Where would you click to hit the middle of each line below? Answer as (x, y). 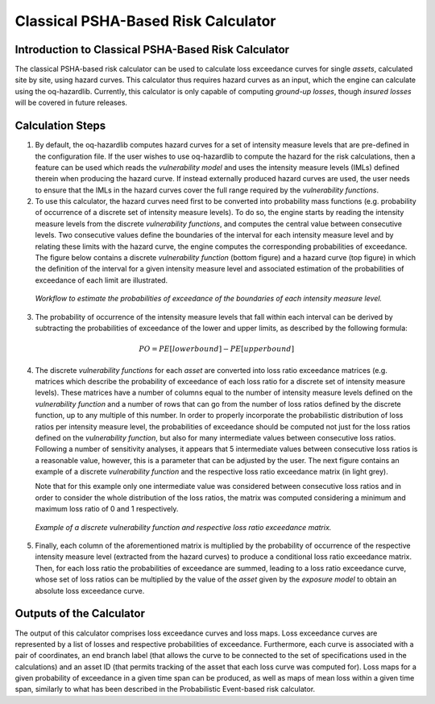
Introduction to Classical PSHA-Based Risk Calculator (152, 50)
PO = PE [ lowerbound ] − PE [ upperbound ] (216, 349)
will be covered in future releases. (71, 103)
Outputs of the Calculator (80, 613)
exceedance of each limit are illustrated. (101, 280)
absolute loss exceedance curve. (90, 590)
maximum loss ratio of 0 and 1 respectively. (107, 509)
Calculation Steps (60, 126)
